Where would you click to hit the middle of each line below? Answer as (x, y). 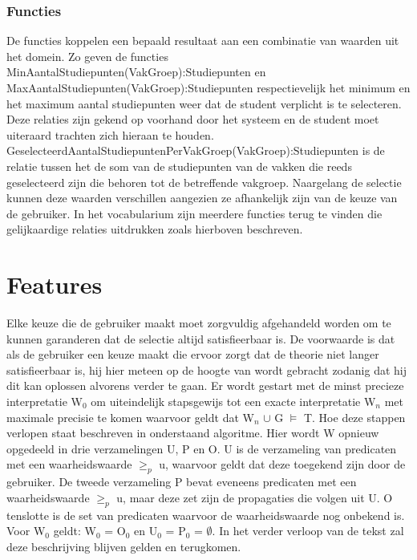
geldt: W (75, 531)
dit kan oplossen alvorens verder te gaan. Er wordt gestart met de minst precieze (205, 386)
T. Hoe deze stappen (354, 417)
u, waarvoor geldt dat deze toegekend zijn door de (282, 464)
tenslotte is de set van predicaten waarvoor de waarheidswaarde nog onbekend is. (206, 515)
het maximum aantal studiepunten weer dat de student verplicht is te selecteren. (204, 103)
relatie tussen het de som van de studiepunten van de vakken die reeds (179, 166)
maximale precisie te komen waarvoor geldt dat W (130, 417)
